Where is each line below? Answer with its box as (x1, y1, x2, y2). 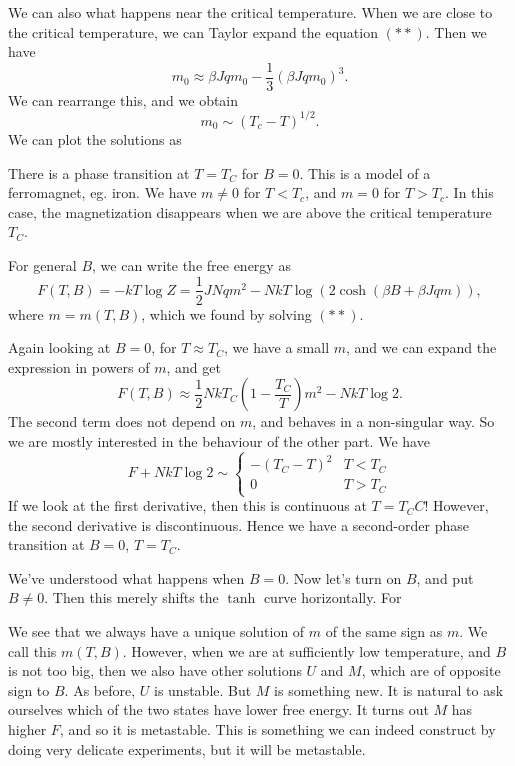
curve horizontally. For (263, 587, 402, 608)
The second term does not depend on (8, 411, 236, 432)
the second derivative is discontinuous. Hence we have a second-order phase (8, 514, 469, 535)
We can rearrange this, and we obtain (8, 89, 239, 110)
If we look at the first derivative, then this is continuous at (8, 495, 367, 516)
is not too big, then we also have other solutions (8, 660, 302, 681)
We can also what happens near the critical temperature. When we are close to (8, 2, 493, 22)
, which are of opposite (361, 660, 501, 681)
